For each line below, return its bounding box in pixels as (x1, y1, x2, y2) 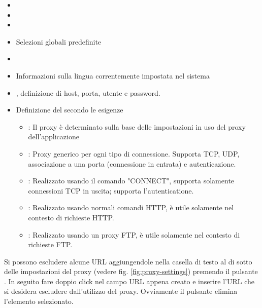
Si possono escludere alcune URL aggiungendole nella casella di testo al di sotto (4, 256, 252, 266)
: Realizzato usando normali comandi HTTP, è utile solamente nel (28, 202, 234, 213)
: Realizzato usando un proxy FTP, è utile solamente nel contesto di (28, 229, 240, 240)
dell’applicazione (28, 131, 79, 142)
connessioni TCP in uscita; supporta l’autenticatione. (28, 185, 194, 196)
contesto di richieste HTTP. (28, 212, 114, 222)
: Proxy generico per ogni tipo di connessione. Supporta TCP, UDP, (28, 148, 240, 159)
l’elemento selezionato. (4, 296, 74, 306)
